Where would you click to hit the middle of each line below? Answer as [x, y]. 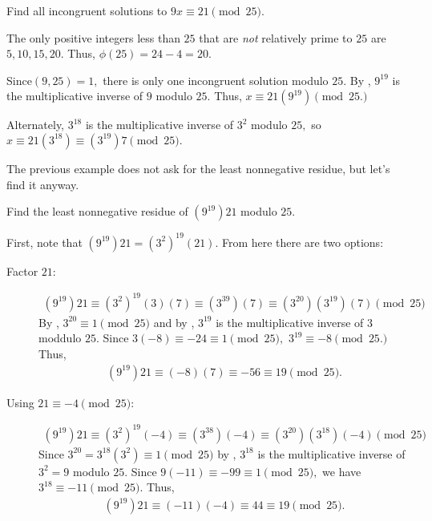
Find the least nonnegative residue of [97, 211]
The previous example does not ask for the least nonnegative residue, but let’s [198, 168]
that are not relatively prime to [276, 37]
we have [342, 471]
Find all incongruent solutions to [87, 10]
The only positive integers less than [93, 37]
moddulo [60, 338]
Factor [22, 271]
